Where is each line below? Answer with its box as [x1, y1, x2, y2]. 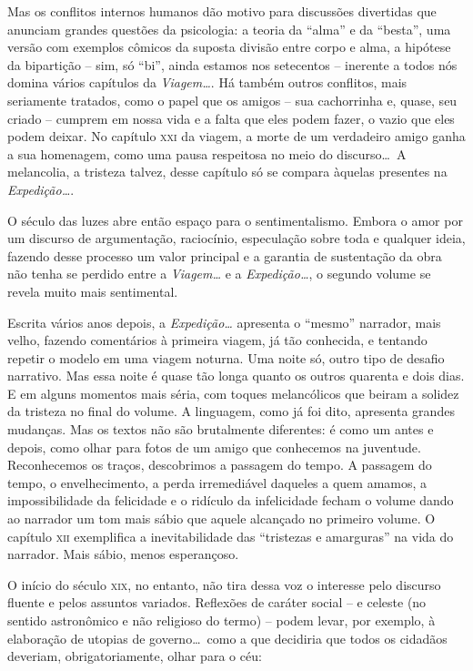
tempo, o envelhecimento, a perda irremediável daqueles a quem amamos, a [7, 473, 428, 492]
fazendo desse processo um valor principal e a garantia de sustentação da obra [7, 246, 442, 265]
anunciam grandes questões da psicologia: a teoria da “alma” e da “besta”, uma [7, 19, 451, 38]
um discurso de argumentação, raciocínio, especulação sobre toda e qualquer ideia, [7, 229, 466, 248]
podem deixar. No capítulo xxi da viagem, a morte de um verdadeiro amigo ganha [7, 127, 466, 146]
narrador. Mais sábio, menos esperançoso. [7, 544, 239, 564]
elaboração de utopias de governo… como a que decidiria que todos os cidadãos [7, 628, 448, 647]
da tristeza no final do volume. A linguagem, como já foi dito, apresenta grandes [7, 402, 455, 421]
